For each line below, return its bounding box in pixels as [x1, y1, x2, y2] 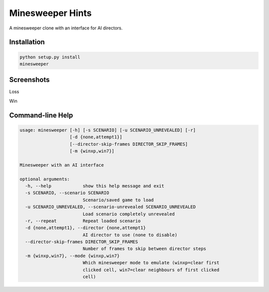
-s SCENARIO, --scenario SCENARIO [25, 190, 110, 196]
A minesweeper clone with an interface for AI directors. [9, 25, 123, 31]
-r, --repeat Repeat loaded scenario [25, 218, 141, 224]
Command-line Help [9, 111, 73, 119]
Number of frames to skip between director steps [82, 246, 207, 252]
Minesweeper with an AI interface [19, 162, 104, 168]
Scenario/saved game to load [82, 197, 154, 203]
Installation [9, 38, 45, 46]
